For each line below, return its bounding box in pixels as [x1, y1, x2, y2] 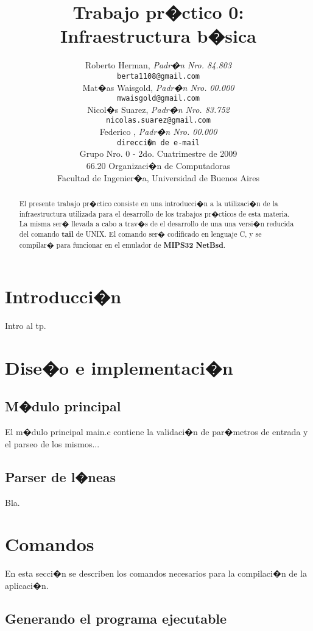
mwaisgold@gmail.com [116, 94, 200, 103]
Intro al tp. [5, 319, 46, 332]
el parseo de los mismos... [5, 437, 100, 450]
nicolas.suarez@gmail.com [106, 116, 211, 125]
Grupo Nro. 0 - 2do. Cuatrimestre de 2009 [79, 147, 237, 160]
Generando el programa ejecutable [5, 608, 227, 627]
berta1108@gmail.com [116, 71, 200, 81]
